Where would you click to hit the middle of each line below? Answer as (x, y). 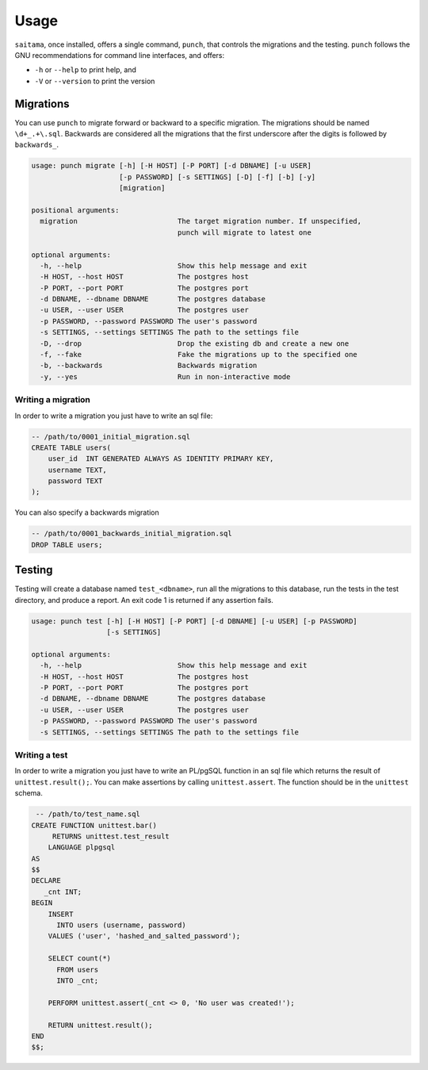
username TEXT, (77, 470)
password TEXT (75, 481)
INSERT (61, 914)
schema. (29, 793)
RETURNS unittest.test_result (111, 836)
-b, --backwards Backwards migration (149, 366)
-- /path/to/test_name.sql (88, 814)
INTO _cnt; (78, 980)
